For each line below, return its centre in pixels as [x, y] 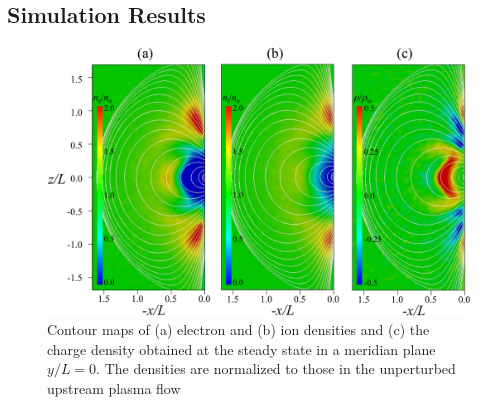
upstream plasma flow [114, 387]
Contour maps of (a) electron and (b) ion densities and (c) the [238, 329]
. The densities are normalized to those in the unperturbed [276, 368]
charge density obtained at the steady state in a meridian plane [241, 348]
